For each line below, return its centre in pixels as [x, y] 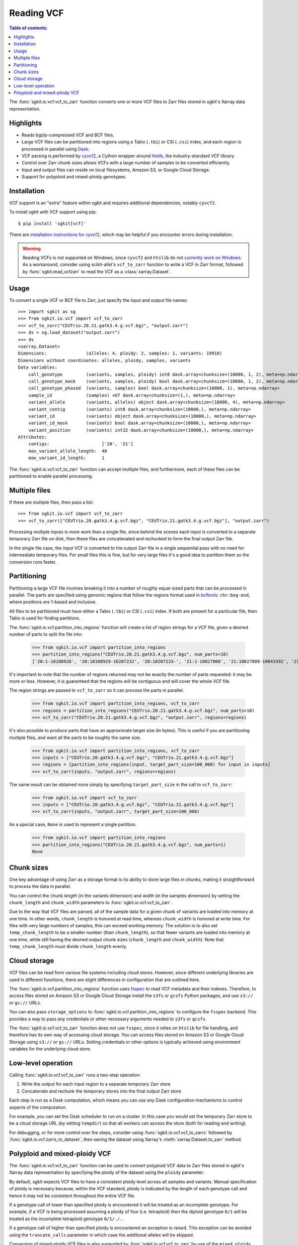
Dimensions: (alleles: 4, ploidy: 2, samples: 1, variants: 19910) [120, 353]
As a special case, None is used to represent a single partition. [73, 825]
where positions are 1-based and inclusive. [53, 602]
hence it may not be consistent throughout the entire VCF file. [72, 1196]
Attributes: [33, 437]
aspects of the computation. [38, 1107]
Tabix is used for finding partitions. [45, 618]
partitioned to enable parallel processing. [51, 476]
